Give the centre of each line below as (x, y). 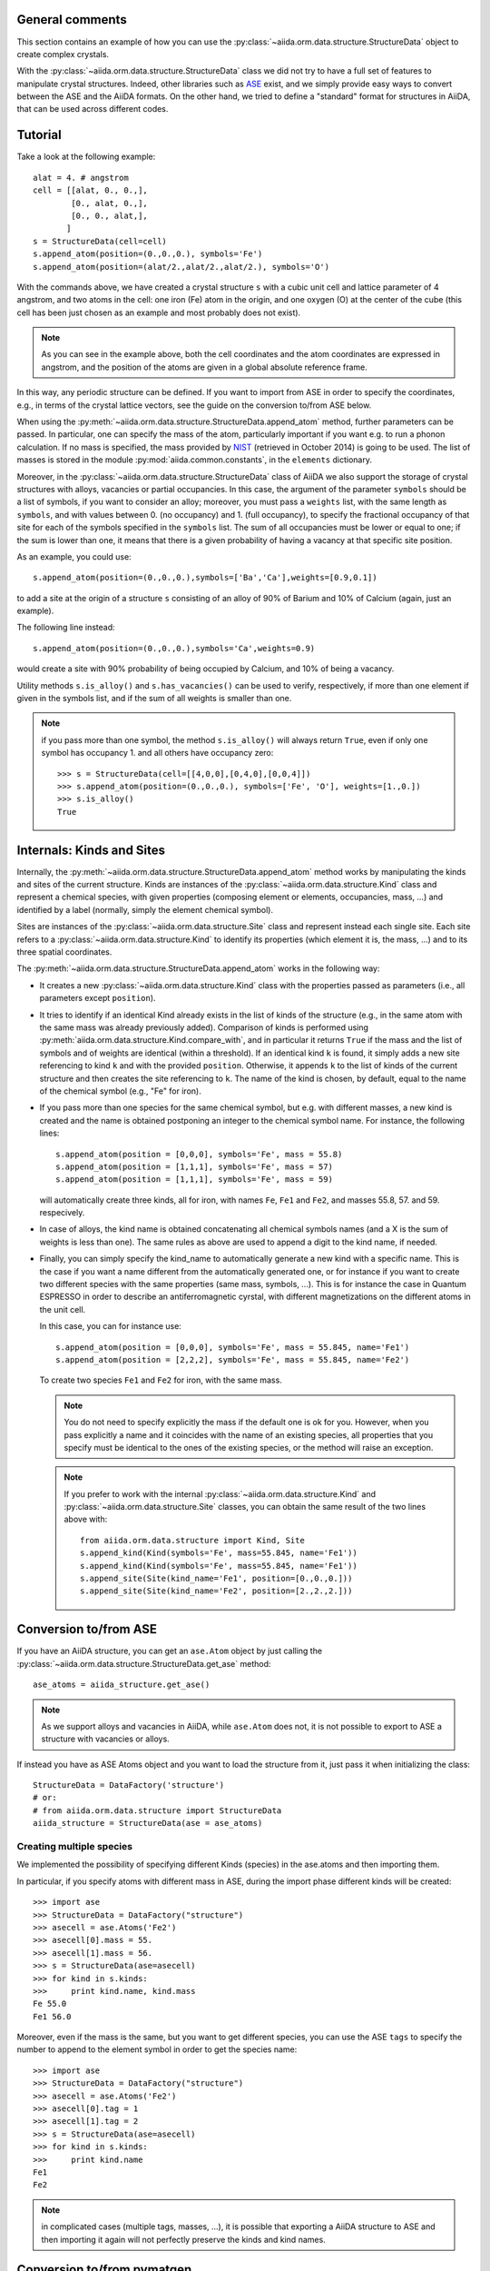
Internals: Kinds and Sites (91, 850)
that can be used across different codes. (93, 109)
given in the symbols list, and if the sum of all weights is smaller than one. (154, 699)
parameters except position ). (98, 998)
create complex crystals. (63, 54)
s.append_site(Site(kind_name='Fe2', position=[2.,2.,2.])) (216, 1591)
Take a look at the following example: (86, 157)
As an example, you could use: (74, 556)
